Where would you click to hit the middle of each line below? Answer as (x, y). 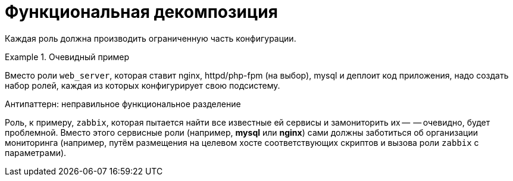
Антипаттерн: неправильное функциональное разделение (123, 104)
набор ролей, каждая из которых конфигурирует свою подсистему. (143, 85)
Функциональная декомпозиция (141, 12)
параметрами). (36, 152)
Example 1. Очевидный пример (67, 57)
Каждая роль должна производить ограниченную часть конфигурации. (151, 38)
